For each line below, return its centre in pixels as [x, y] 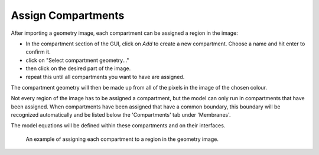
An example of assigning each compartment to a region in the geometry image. [122, 139]
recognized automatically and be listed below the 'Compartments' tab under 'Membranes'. [121, 115]
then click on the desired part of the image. [78, 68]
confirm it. [38, 52]
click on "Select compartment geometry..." [77, 60]
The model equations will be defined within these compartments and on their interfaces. [118, 126]
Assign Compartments [68, 15]
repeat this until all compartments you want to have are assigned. [105, 77]
